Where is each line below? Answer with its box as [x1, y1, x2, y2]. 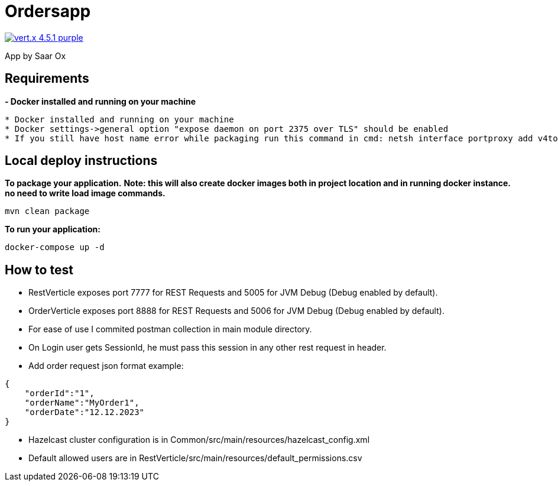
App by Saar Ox [5, 50, 66, 61]
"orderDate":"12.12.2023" [24, 407, 145, 417]
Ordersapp [5, 1, 91, 21]
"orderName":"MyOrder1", [24, 398, 139, 408]
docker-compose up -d [5, 242, 105, 252]
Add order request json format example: [28, 361, 184, 371]
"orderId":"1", [24, 388, 95, 398]
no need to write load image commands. [5, 188, 166, 199]
